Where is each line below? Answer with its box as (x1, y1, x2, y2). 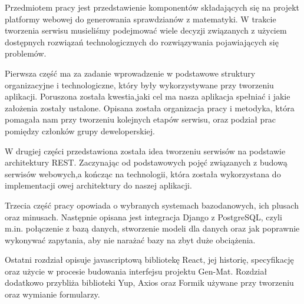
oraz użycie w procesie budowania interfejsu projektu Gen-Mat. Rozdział (5, 265, 267, 277)
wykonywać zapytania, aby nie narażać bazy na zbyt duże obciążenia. (5, 233, 256, 246)
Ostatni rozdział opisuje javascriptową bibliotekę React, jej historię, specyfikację (5, 253, 294, 266)
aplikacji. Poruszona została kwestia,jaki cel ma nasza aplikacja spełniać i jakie (5, 90, 290, 103)
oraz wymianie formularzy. (5, 288, 100, 300)
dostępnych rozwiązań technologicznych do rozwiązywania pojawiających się (5, 35, 279, 48)
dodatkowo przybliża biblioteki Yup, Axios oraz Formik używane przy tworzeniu (5, 276, 294, 289)
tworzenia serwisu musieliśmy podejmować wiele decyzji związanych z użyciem (5, 24, 287, 37)
